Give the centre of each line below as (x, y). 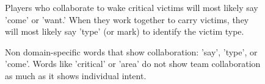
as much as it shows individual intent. (76, 75)
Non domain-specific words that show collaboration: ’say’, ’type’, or (131, 51)
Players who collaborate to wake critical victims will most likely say (132, 7)
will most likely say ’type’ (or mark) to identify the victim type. (125, 31)
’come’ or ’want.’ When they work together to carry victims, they (127, 19)
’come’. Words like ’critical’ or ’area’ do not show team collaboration (133, 64)
